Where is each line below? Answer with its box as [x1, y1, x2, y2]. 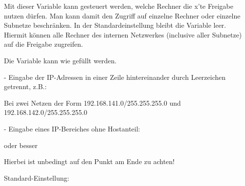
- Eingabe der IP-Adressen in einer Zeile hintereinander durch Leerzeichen [4, 72, 226, 82]
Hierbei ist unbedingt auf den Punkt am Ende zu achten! [4, 156, 175, 167]
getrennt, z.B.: [4, 81, 47, 92]
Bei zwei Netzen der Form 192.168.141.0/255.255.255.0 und [4, 97, 181, 108]
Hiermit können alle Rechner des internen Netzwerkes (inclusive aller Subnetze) [4, 29, 242, 39]
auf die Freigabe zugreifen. [4, 39, 83, 49]
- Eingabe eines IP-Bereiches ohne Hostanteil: [4, 123, 140, 133]
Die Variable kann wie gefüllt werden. [4, 55, 117, 65]
